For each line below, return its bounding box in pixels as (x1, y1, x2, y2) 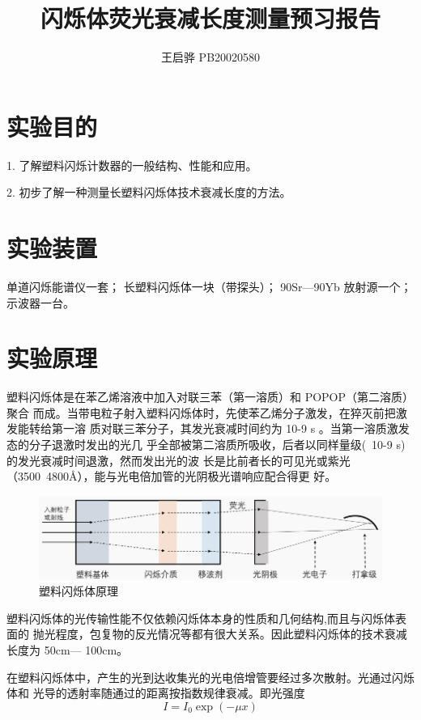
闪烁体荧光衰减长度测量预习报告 (40, 2, 381, 35)
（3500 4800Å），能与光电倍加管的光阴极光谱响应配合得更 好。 (6, 468, 337, 485)
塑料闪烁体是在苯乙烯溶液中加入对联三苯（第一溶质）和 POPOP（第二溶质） (6, 388, 415, 405)
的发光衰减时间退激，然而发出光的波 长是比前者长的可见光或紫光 (6, 451, 351, 468)
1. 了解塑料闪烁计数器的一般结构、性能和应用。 (6, 156, 257, 173)
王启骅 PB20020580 (160, 49, 261, 66)
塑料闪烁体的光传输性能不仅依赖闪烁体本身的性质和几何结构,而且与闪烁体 (6, 609, 395, 626)
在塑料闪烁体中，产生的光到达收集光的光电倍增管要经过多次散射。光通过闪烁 (6, 668, 415, 685)
